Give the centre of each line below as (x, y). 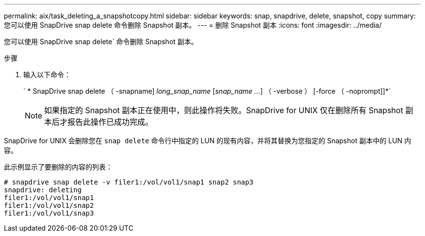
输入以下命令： (47, 75)
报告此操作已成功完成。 (110, 122)
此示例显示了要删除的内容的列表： (58, 167)
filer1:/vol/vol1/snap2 (49, 205)
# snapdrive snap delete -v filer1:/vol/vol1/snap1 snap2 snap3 (129, 182)
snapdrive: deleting (43, 190)
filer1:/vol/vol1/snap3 (49, 213)
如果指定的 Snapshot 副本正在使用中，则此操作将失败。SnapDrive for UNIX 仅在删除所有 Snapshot (224, 110)
